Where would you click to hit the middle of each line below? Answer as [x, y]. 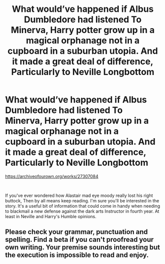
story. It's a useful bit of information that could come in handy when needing [82, 206]
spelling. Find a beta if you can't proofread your [80, 240]
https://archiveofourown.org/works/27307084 [52, 176]
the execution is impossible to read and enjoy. [77, 255]
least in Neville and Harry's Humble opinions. [51, 216]
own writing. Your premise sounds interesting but [82, 247]
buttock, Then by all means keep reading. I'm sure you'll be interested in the [82, 200]
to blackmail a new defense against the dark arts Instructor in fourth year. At [82, 211]
